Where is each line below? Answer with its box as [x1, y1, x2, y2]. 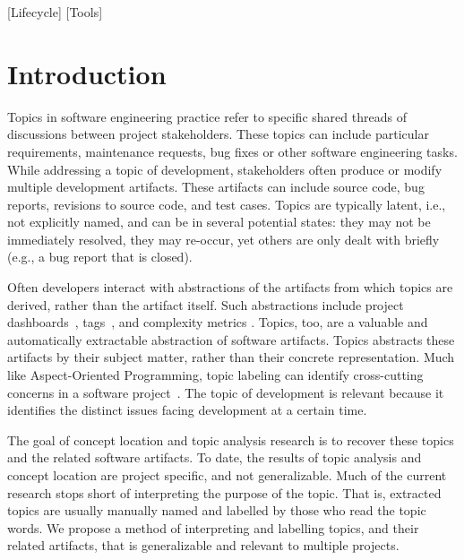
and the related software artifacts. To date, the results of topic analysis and [7, 448, 422, 467]
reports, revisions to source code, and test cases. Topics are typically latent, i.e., [7, 194, 446, 213]
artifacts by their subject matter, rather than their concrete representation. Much [7, 348, 455, 366]
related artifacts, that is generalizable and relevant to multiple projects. [7, 536, 400, 555]
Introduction [7, 55, 167, 91]
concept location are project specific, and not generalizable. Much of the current [7, 466, 447, 484]
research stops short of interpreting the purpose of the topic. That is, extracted [7, 483, 442, 502]
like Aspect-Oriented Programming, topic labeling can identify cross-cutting [7, 366, 424, 384]
